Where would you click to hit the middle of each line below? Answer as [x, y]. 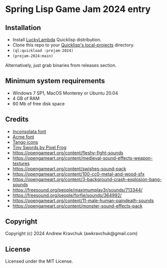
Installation [23, 28]
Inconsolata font [29, 131]
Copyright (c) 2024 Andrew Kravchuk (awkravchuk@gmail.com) [71, 233]
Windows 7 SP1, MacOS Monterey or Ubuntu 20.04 [65, 93]
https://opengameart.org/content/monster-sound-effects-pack [77, 205]
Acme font [23, 136]
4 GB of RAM [26, 98]
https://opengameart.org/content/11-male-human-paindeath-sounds [83, 200]
